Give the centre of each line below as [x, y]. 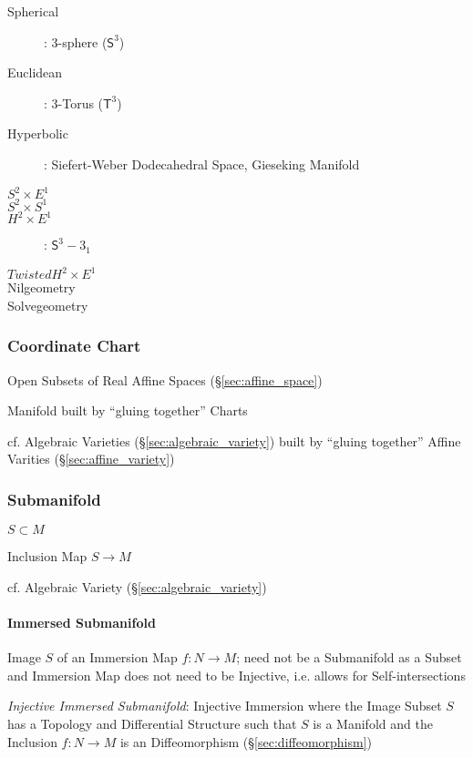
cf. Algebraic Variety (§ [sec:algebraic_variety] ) [137, 586]
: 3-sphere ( [76, 41]
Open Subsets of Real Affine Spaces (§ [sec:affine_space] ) [165, 379]
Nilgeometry [41, 287]
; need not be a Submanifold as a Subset [349, 657]
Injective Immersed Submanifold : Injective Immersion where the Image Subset [225, 706]
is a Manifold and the [373, 723]
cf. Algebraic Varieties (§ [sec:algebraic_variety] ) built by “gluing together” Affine [234, 440]
